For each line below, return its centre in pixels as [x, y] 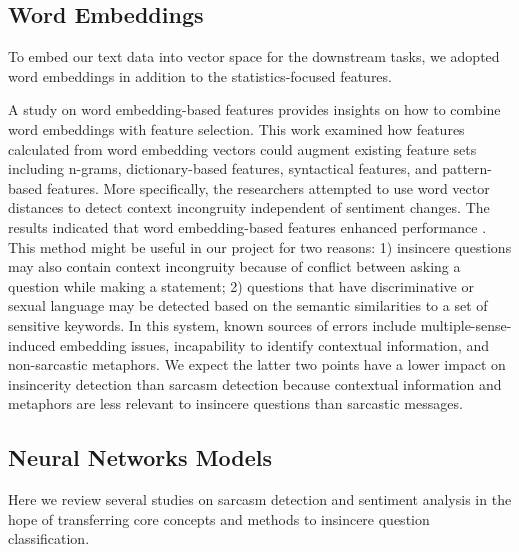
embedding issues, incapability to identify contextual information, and [275, 344]
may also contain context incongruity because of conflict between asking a [234, 266]
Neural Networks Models [140, 457]
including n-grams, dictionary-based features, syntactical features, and [223, 168]
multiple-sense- [466, 324]
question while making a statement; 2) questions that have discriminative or [241, 285]
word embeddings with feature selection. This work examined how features [236, 128]
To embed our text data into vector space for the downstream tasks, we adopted [254, 56]
